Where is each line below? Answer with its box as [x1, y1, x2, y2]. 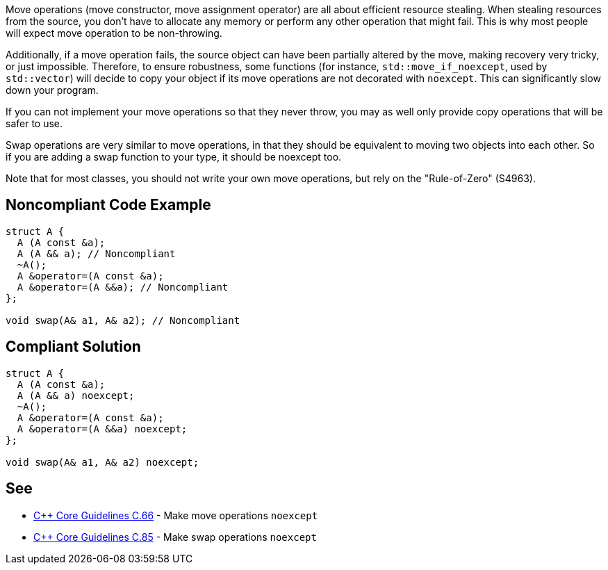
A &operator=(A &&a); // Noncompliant [17, 281, 229, 293]
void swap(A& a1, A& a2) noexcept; [6, 456, 199, 468]
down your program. [6, 84, 99, 96]
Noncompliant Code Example [6, 196, 211, 214]
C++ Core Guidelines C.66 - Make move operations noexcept [33, 509, 318, 521]
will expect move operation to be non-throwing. [6, 27, 222, 39]
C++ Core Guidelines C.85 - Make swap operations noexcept [33, 530, 317, 543]
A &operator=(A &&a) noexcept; [17, 423, 188, 434]
